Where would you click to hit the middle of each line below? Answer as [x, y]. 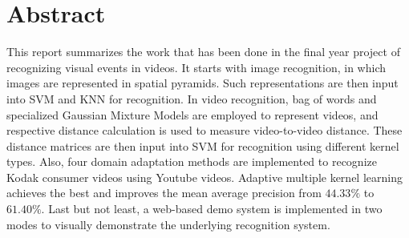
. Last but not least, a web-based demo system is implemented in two [212, 209]
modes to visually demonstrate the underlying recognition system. [168, 224]
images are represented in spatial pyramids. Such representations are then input [202, 83]
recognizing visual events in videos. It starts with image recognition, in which [196, 67]
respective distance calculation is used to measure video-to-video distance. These [204, 130]
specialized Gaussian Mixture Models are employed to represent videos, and [192, 114]
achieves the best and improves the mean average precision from [164, 193]
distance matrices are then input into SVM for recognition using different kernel [203, 145]
